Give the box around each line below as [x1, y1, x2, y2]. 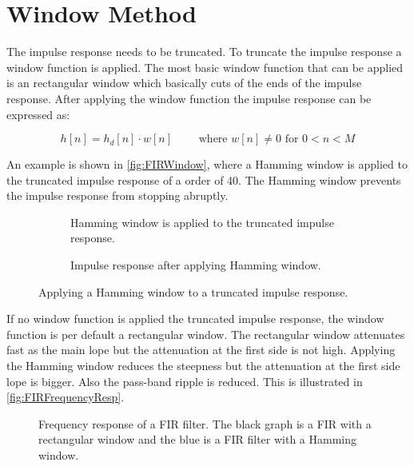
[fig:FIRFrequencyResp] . [6, 388, 125, 405]
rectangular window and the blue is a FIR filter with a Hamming [38, 431, 357, 448]
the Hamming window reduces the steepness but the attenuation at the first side [6, 357, 400, 374]
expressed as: [6, 106, 70, 122]
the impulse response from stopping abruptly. [6, 187, 229, 204]
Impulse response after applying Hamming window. [70, 257, 321, 273]
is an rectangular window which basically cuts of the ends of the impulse [6, 74, 362, 91]
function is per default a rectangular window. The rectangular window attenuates [6, 325, 405, 342]
